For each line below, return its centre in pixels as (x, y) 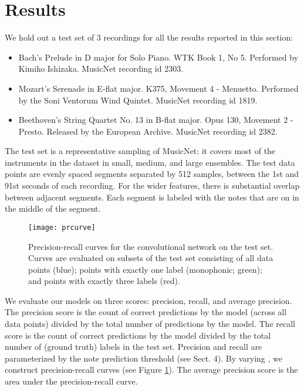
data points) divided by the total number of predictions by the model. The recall (150, 324)
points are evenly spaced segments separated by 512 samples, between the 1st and (152, 174)
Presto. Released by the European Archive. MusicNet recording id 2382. (148, 131)
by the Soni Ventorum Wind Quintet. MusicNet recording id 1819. (138, 100)
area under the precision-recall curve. (71, 381)
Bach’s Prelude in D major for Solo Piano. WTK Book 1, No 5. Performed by (158, 57)
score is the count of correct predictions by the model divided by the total (138, 335)
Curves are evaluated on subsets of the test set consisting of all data (151, 258)
